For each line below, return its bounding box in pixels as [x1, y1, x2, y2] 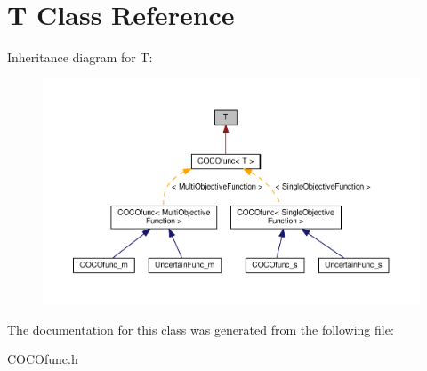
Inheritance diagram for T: [7, 48, 153, 67]
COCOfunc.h [7, 350, 78, 368]
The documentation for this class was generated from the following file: [7, 319, 394, 338]
